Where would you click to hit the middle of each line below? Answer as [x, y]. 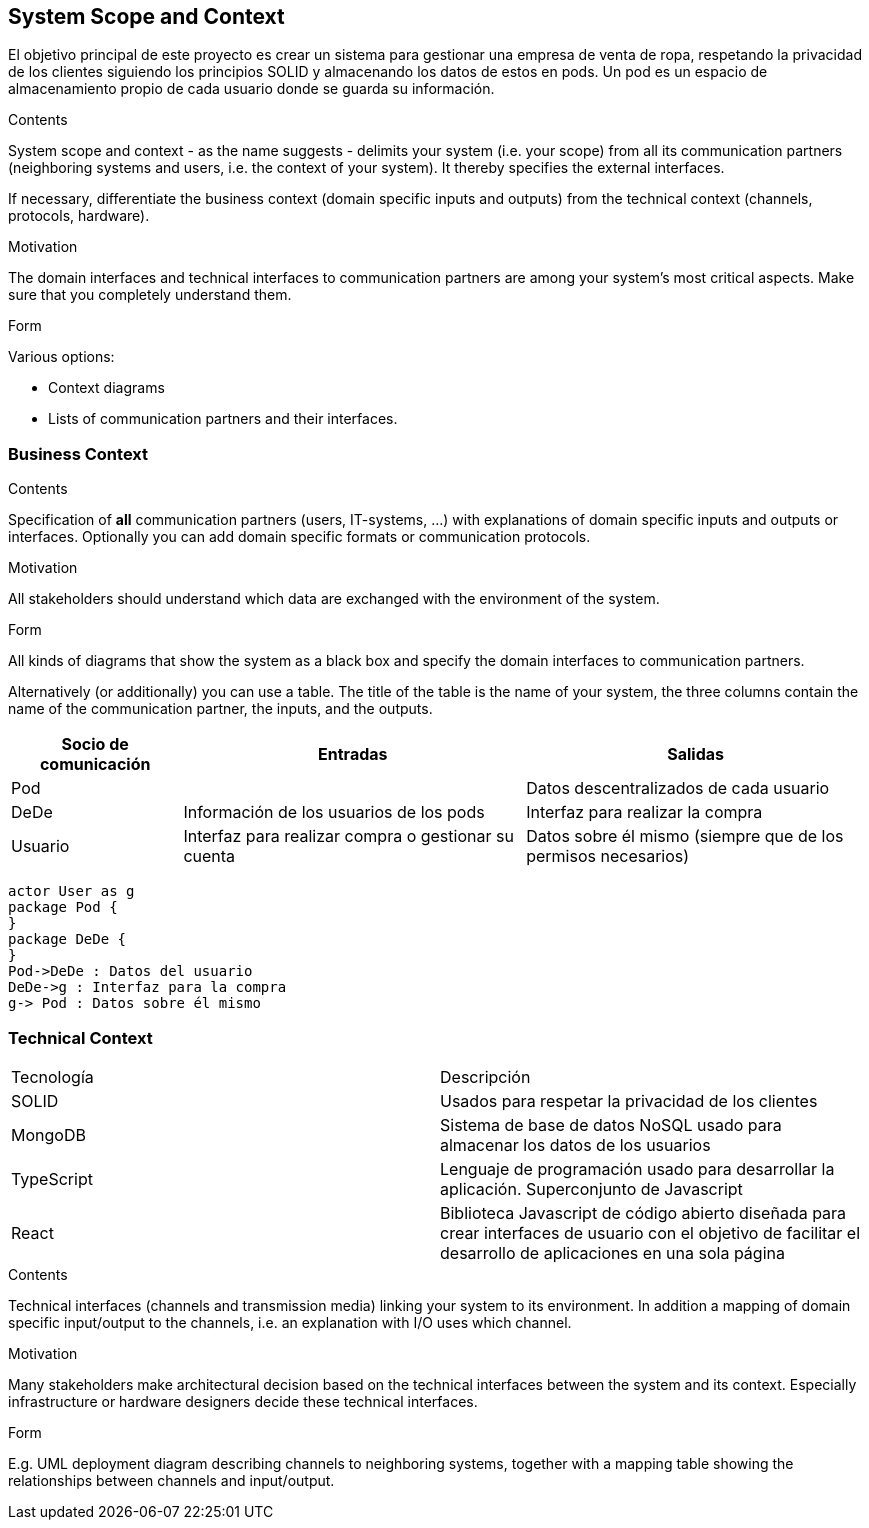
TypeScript [52, 1178]
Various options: [61, 357]
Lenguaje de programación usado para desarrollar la [637, 1168]
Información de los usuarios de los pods [334, 812]
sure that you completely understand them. [150, 295]
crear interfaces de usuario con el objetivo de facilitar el [650, 1232]
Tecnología [52, 1076]
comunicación [95, 764]
